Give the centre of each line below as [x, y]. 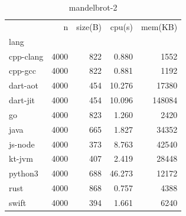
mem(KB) [159, 26]
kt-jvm [21, 158]
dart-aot [24, 85]
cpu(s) [121, 26]
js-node [22, 144]
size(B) [89, 26]
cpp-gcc [22, 71]
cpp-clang [26, 56]
